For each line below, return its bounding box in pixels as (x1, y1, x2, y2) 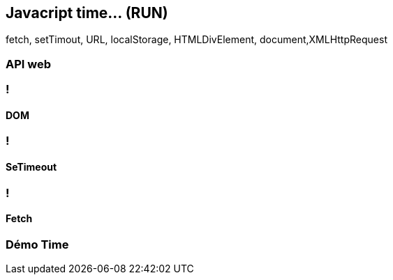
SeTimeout (6, 161, 57, 173)
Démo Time (6, 237, 69, 251)
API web (6, 56, 52, 71)
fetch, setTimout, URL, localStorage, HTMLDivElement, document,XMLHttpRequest (6, 33, 387, 46)
